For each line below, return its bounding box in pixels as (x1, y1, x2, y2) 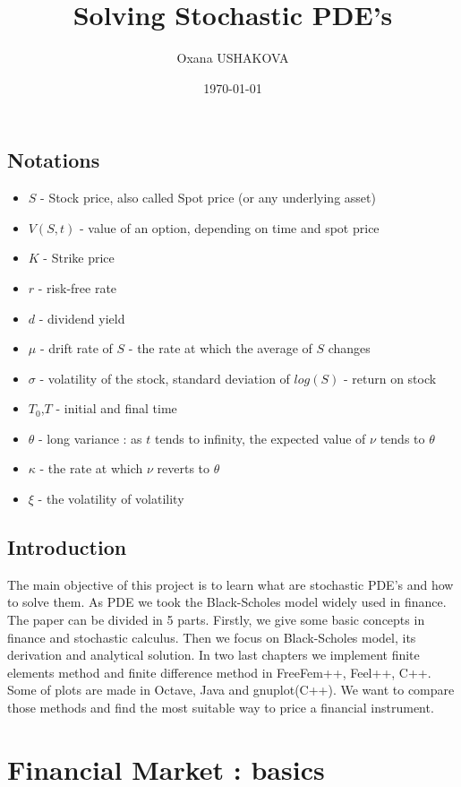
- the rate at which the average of (128, 339, 312, 358)
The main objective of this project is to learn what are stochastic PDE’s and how (7, 575, 454, 593)
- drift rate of (39, 339, 113, 358)
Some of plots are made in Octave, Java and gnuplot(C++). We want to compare (7, 680, 455, 699)
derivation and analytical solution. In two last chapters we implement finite (7, 645, 420, 664)
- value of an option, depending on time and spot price (79, 218, 380, 237)
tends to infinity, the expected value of (155, 428, 366, 447)
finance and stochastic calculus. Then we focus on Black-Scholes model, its (7, 627, 416, 646)
